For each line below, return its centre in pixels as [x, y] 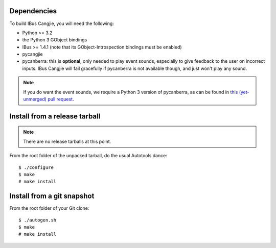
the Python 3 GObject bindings [55, 40]
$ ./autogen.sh [38, 220]
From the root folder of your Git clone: [49, 208]
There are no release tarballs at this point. [67, 141]
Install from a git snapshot [52, 196]
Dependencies [33, 11]
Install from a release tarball [55, 116]
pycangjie [32, 54]
